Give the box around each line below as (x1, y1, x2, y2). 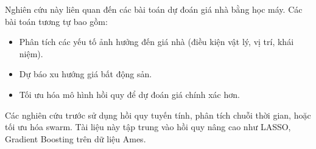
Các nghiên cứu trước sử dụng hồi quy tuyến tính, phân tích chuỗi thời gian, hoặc (5, 108, 311, 121)
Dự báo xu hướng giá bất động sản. (19, 68, 152, 80)
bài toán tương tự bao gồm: (5, 15, 108, 27)
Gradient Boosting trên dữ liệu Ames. (5, 132, 146, 145)
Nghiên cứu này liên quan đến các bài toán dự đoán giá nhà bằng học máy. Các (5, 3, 303, 15)
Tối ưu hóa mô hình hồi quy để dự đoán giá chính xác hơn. (19, 88, 240, 100)
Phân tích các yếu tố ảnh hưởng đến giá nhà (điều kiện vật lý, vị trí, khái (19, 35, 294, 48)
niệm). (19, 47, 43, 60)
